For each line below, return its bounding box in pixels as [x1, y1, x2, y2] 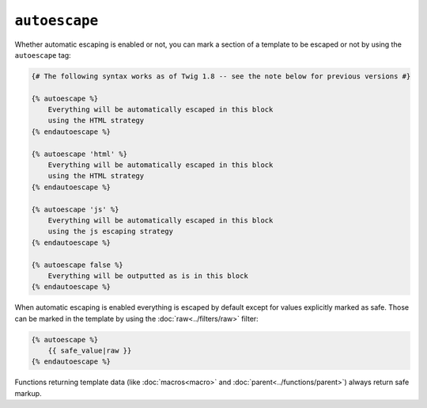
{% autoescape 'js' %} [31, 204, 119, 214]
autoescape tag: [14, 50, 71, 59]
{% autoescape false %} [31, 260, 124, 269]
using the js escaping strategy [47, 227, 174, 236]
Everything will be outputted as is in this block [47, 271, 248, 280]
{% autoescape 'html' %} [31, 149, 128, 158]
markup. [14, 388, 43, 398]
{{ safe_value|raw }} [47, 346, 132, 356]
